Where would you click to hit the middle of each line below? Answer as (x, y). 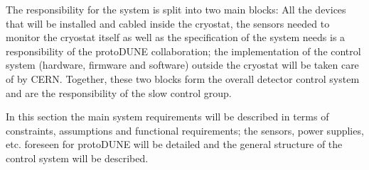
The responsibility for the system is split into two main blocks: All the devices (176, 9)
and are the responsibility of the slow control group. (119, 92)
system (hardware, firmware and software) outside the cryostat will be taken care (182, 65)
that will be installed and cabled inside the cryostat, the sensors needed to (168, 23)
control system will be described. (77, 158)
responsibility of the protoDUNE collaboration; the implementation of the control (183, 51)
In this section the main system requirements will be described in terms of (167, 117)
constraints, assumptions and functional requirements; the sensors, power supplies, (185, 130)
